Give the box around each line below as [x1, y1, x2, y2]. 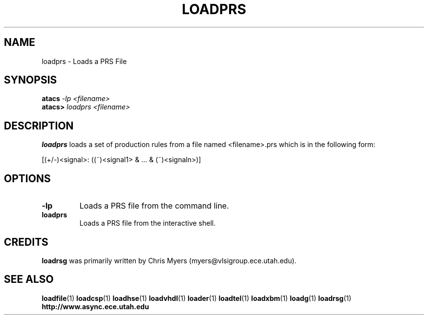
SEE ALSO [4, 273, 54, 286]
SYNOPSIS [4, 74, 57, 86]
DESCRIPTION [4, 119, 74, 132]
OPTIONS [4, 172, 51, 185]
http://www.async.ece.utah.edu [42, 302, 149, 311]
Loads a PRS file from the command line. [79, 201, 229, 211]
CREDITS [4, 235, 48, 248]
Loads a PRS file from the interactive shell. [79, 219, 216, 228]
